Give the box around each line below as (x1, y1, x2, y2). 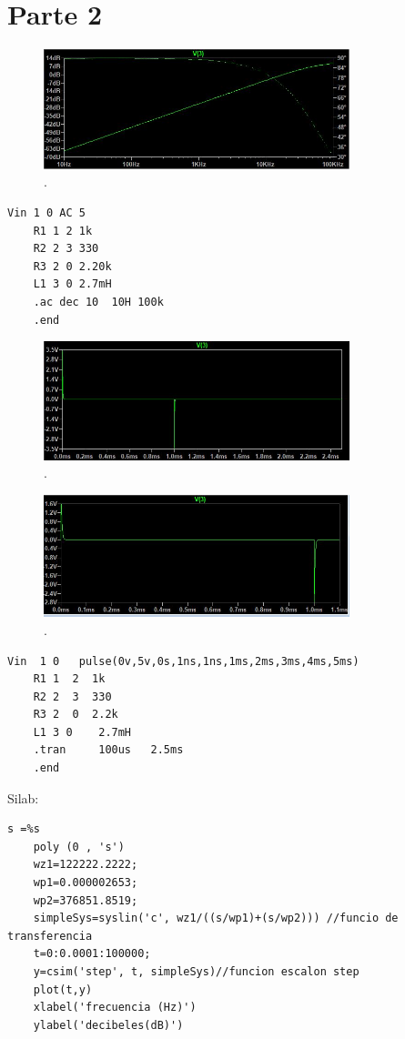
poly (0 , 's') (33, 840, 125, 853)
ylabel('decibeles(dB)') (33, 1018, 184, 1032)
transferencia (7, 929, 93, 943)
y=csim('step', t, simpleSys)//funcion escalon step (33, 965, 359, 979)
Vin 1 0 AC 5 (7, 207, 86, 220)
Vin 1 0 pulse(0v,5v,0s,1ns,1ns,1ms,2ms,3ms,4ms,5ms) (7, 654, 359, 668)
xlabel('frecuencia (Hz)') (33, 1001, 197, 1014)
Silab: (7, 788, 39, 807)
